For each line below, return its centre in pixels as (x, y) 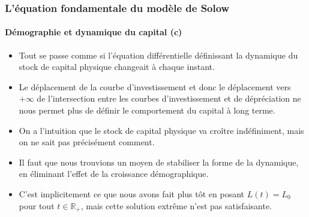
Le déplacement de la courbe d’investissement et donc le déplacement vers (155, 86)
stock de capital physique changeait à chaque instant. (117, 67)
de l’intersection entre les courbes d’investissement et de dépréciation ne (169, 98)
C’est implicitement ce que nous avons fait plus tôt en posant (132, 193)
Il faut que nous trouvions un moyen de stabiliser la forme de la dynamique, (159, 162)
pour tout (37, 205)
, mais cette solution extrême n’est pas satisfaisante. (176, 205)
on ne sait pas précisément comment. (87, 142)
